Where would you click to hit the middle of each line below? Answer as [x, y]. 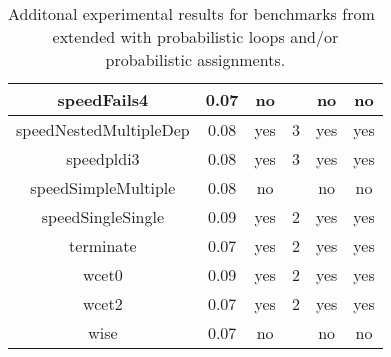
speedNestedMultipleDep [103, 129]
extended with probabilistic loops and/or [195, 36]
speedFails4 [103, 99]
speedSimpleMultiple [103, 187]
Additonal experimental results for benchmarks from [191, 13]
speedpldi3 [103, 158]
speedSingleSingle [103, 216]
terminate [103, 245]
